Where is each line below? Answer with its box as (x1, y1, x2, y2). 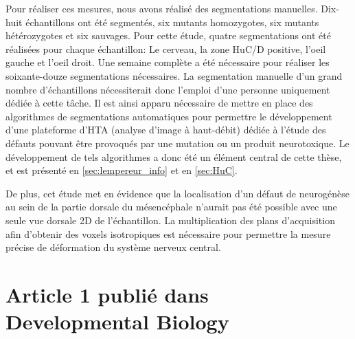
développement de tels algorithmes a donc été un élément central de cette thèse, (5, 149, 342, 164)
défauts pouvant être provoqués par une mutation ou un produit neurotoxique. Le (5, 135, 350, 150)
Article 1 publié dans (5, 280, 209, 308)
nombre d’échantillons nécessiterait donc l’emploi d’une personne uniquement (5, 82, 330, 96)
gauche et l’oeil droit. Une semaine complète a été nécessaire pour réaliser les (5, 55, 330, 69)
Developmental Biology (5, 307, 229, 336)
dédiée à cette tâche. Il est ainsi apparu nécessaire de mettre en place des (5, 96, 313, 110)
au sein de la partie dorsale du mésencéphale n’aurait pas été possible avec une (5, 199, 337, 214)
